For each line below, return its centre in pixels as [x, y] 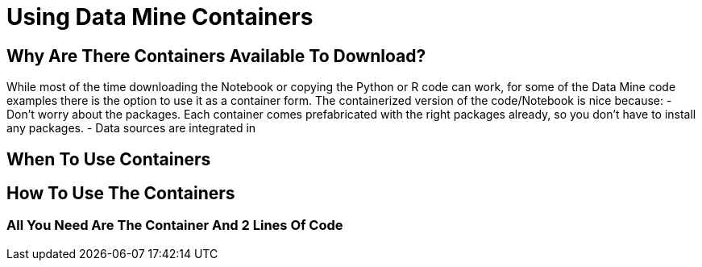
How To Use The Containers [121, 194]
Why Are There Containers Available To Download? [216, 56]
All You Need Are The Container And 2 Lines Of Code [175, 225]
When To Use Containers [109, 159]
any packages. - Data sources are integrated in [131, 128]
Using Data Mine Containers [160, 17]
